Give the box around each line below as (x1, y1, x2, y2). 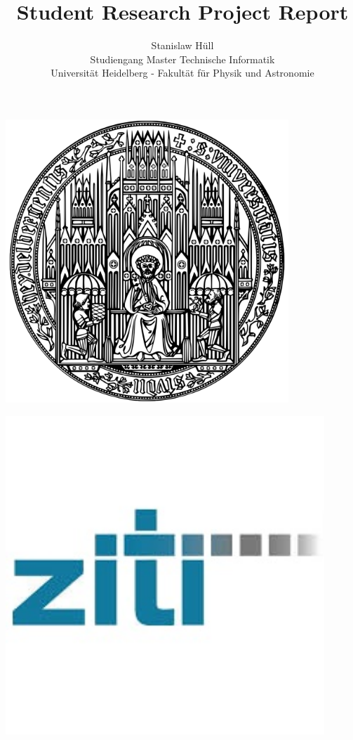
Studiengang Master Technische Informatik (90, 51, 275, 66)
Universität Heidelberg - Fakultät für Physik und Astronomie (51, 65, 314, 80)
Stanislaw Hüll (151, 38, 214, 53)
